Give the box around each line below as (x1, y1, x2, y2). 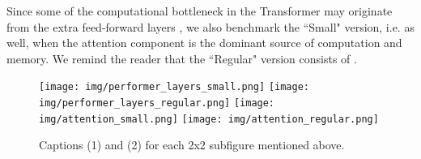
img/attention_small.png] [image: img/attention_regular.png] (39, 113, 379, 125)
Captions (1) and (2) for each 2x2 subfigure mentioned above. (39, 136, 345, 153)
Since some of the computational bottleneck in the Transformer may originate (6, 2, 393, 19)
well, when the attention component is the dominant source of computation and (6, 34, 402, 51)
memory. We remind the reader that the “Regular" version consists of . (6, 49, 357, 67)
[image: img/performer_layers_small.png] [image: (39, 81, 309, 93)
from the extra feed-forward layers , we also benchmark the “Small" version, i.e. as (6, 18, 415, 35)
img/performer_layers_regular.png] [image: (39, 97, 275, 110)
